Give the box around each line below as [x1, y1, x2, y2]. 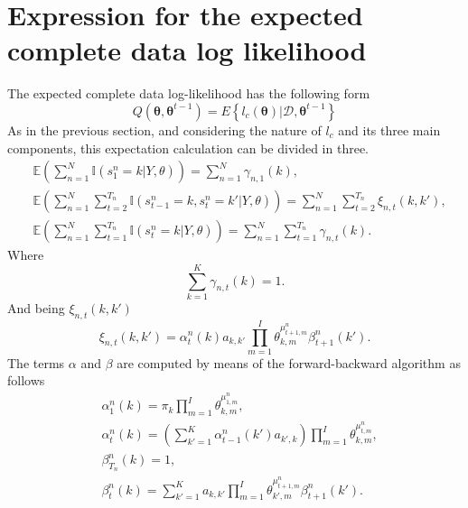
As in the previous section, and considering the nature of [7, 120, 322, 139]
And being [7, 298, 65, 317]
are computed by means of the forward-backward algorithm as [117, 353, 461, 372]
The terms [7, 353, 65, 372]
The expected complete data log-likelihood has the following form [7, 84, 370, 103]
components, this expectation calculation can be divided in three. [7, 138, 369, 157]
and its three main [338, 120, 441, 139]
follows [7, 371, 45, 390]
